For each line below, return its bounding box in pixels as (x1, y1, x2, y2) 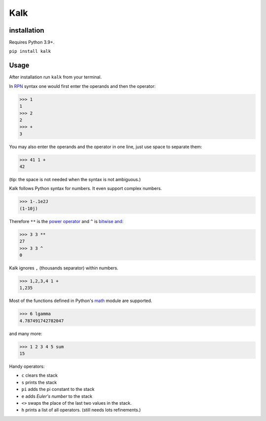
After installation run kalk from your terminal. (9, 74, 102, 80)
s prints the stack (21, 379, 57, 385)
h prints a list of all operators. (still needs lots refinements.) (21, 407, 141, 413)
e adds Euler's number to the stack (21, 393, 93, 399)
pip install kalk (9, 48, 51, 54)
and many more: (9, 331, 42, 337)
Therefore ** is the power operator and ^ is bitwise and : (9, 218, 124, 224)
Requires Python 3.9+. (9, 39, 55, 45)
